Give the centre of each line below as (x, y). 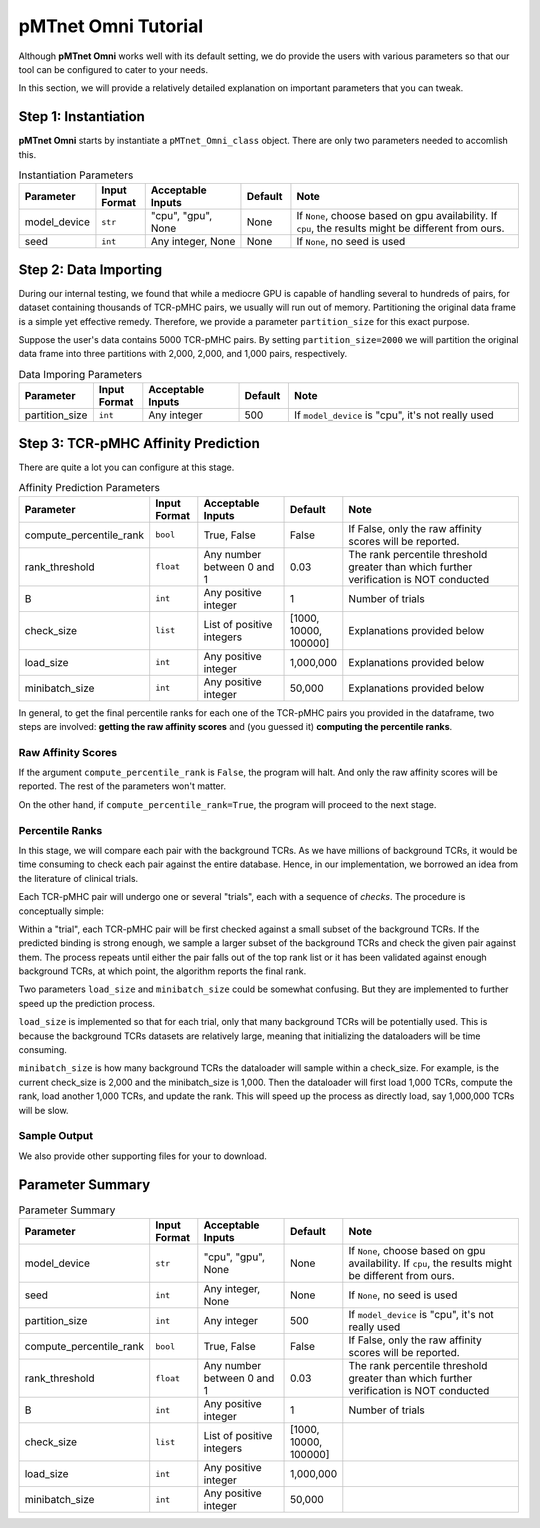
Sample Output (56, 1136)
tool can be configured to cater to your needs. (113, 69)
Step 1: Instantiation (81, 116)
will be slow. (43, 1110)
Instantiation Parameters (76, 175)
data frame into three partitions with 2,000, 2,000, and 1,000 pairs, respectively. (183, 354)
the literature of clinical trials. (78, 878)
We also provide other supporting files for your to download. (142, 1156)
